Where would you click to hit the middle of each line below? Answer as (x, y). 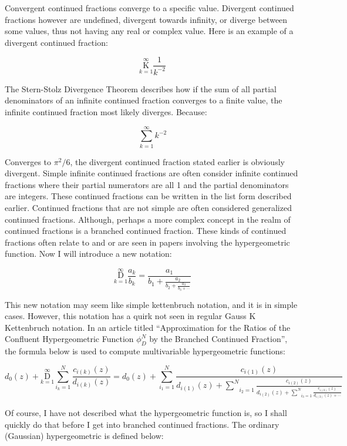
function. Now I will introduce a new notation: (88, 254)
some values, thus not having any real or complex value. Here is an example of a (149, 31)
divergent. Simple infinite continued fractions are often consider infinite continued (151, 173)
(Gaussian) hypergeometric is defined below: (84, 436)
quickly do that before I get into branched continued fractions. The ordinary (142, 424)
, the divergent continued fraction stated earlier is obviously (177, 161)
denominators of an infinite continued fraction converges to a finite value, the (144, 100)
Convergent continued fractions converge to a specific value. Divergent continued (149, 8)
